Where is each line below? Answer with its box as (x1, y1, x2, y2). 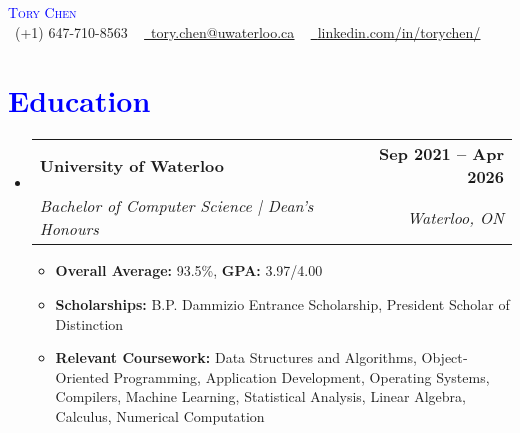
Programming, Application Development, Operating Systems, (113, 366, 490, 387)
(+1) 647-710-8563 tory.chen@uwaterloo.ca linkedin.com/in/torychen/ (14, 21, 481, 42)
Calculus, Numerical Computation (55, 405, 265, 426)
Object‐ (421, 347, 468, 368)
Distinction (55, 313, 124, 334)
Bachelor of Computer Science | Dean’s (39, 194, 314, 218)
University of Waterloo (39, 153, 224, 177)
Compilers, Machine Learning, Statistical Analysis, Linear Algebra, (55, 386, 466, 407)
